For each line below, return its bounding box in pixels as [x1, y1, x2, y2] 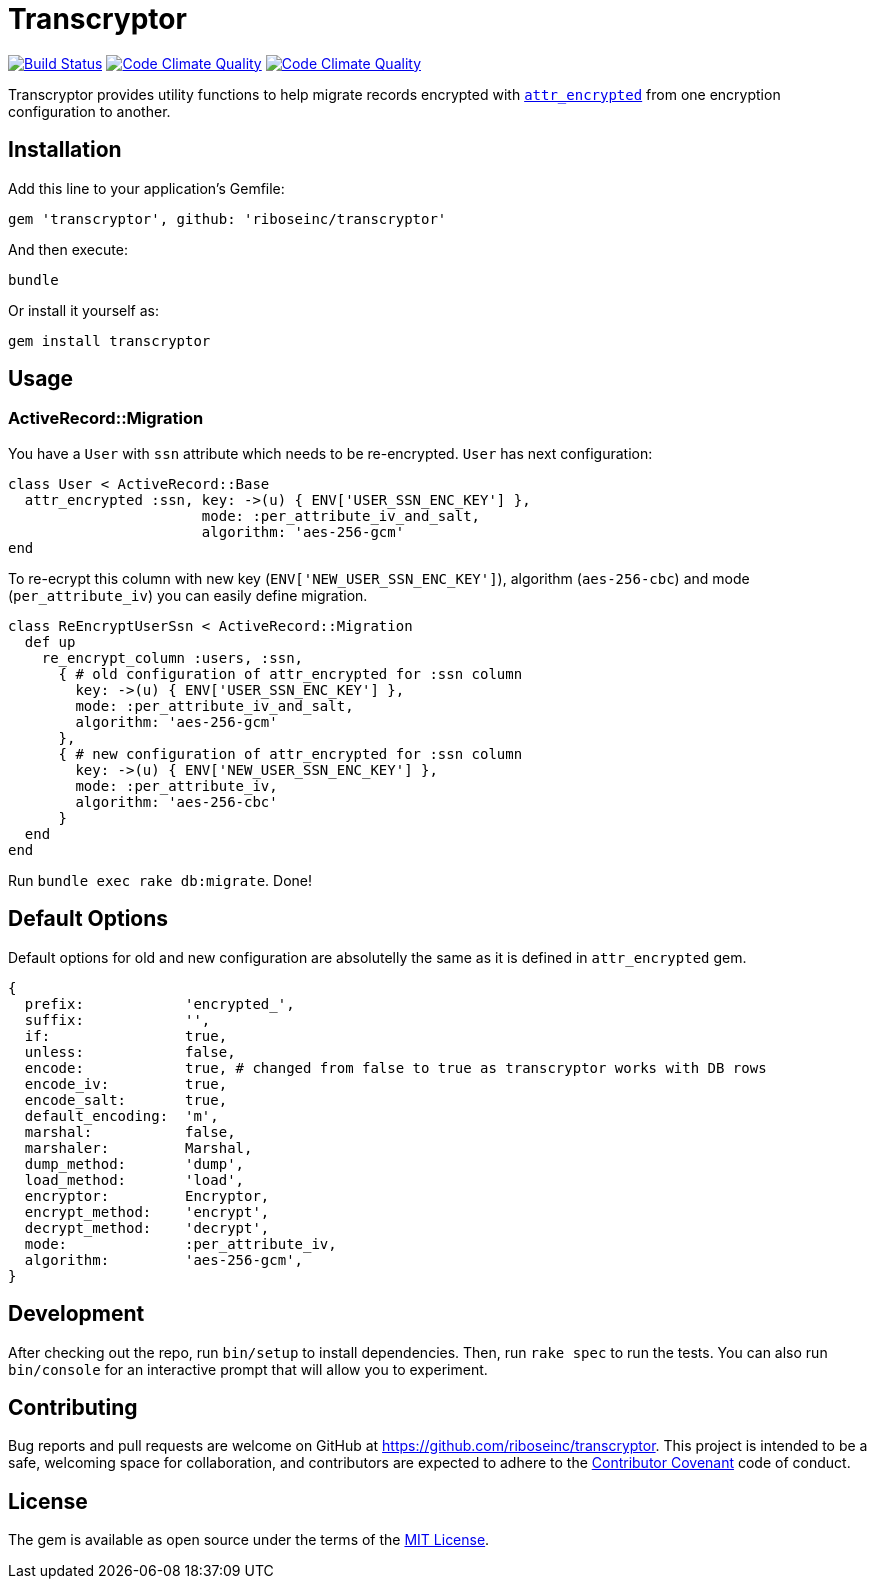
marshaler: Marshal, [24, 1139, 253, 1156]
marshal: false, [24, 1123, 236, 1140]
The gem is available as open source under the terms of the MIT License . [8, 1531, 490, 1549]
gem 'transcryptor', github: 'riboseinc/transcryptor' [8, 210, 447, 227]
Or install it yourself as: [8, 301, 159, 319]
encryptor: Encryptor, [24, 1187, 270, 1204]
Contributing [8, 1394, 138, 1420]
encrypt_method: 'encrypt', [24, 1203, 270, 1220]
